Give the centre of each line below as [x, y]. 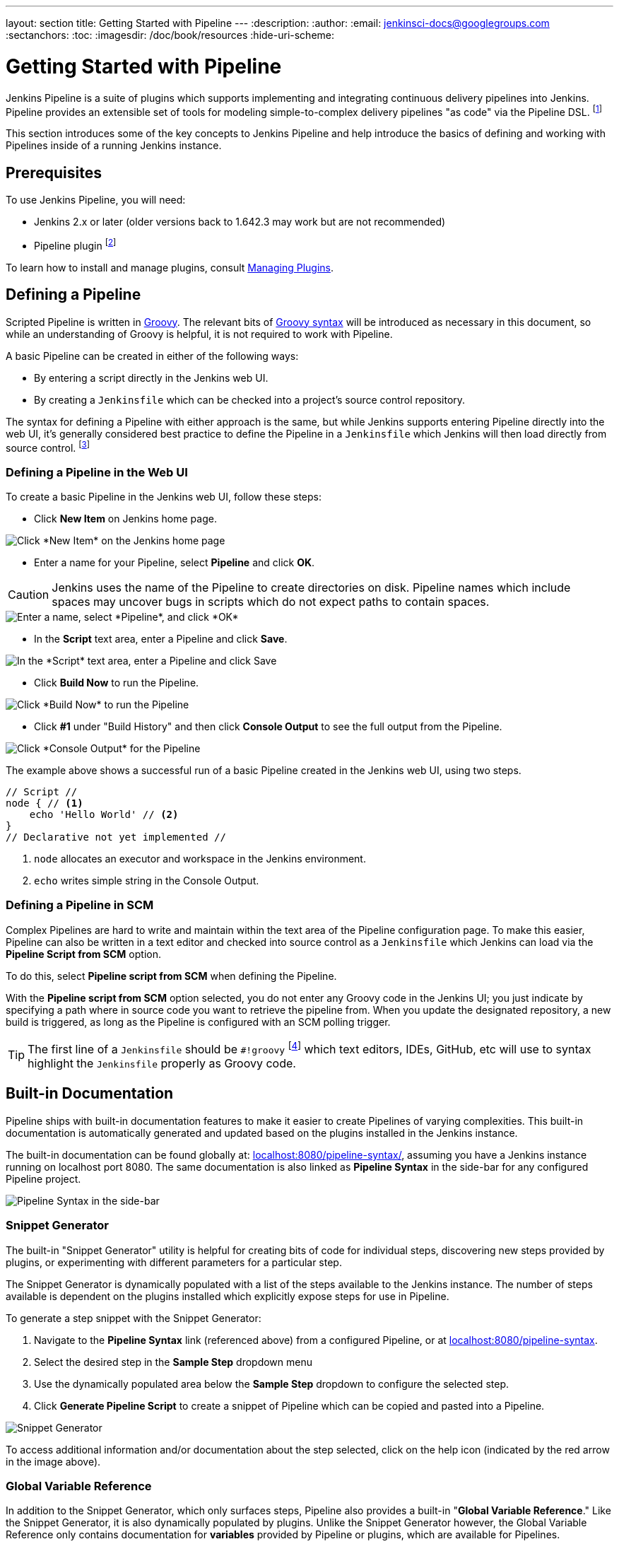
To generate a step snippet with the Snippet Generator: [134, 1318]
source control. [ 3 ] [48, 446]
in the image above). [53, 1461]
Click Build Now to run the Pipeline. [117, 682]
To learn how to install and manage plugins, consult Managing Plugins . [170, 267]
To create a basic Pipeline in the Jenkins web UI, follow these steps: [164, 496]
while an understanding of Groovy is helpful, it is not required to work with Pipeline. [199, 334]
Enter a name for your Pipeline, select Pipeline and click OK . [175, 562]
